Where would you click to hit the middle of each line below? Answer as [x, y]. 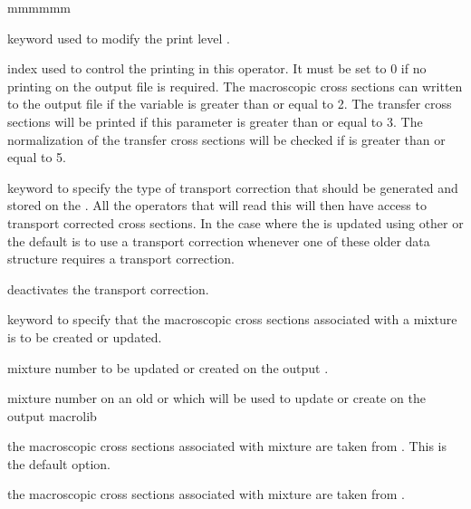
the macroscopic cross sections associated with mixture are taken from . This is [227, 446]
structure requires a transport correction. [121, 259]
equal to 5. [37, 157]
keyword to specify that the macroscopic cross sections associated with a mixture [232, 319]
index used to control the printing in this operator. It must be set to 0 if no [217, 68]
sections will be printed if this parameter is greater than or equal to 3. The [215, 121]
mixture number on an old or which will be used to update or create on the [216, 398]
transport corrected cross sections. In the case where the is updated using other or [235, 222]
